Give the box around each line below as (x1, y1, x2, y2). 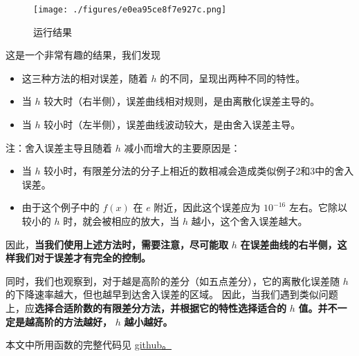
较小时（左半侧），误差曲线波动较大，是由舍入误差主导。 (44, 117, 301, 132)
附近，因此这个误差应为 (154, 200, 261, 215)
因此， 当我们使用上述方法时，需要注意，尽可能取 (6, 237, 228, 251)
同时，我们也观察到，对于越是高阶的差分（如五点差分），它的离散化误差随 (6, 273, 340, 288)
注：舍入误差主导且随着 (6, 140, 112, 155)
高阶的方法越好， (34, 314, 112, 328)
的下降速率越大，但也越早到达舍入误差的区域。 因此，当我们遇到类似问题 (6, 287, 338, 301)
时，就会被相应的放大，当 (63, 214, 180, 228)
